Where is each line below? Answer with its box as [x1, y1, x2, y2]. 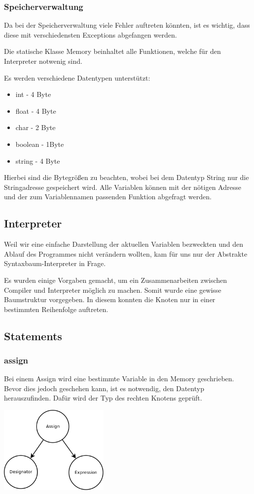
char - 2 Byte [15, 122, 56, 133]
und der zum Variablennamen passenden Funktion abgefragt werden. [4, 191, 212, 202]
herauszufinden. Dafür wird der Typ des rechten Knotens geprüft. [4, 393, 202, 403]
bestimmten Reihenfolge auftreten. [4, 304, 109, 314]
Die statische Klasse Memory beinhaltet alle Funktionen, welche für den [4, 46, 221, 56]
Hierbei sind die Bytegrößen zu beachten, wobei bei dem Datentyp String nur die [4, 172, 249, 182]
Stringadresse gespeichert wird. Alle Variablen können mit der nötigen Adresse [4, 181, 241, 192]
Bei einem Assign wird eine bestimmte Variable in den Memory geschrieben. [4, 373, 234, 384]
